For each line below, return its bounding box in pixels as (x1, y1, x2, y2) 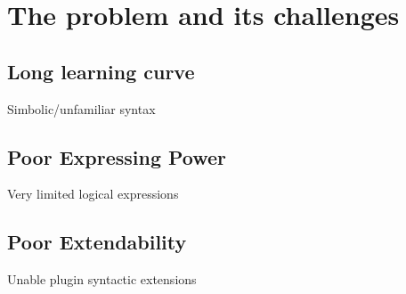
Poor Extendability (7, 228, 187, 256)
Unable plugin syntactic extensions (7, 270, 197, 289)
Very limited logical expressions (7, 184, 179, 203)
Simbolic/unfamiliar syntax (7, 99, 156, 118)
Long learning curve (7, 57, 195, 85)
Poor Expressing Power (7, 143, 227, 170)
